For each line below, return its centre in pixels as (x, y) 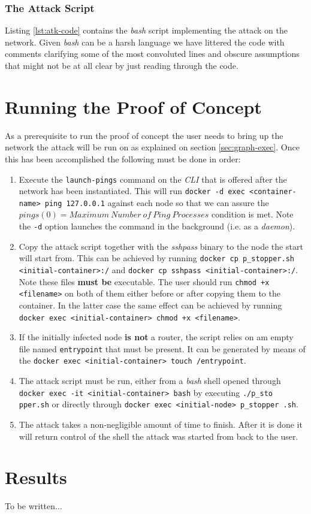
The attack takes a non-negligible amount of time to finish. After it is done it (161, 424)
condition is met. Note (253, 214)
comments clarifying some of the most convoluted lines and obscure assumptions (152, 54)
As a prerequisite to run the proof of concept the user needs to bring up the (144, 135)
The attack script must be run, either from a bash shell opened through (150, 381)
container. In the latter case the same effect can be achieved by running (150, 305)
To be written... (34, 506)
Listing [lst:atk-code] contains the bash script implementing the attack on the (146, 30)
